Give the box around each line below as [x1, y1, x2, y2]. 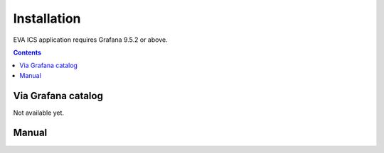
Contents [13, 48, 42, 57]
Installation [13, 11, 81, 26]
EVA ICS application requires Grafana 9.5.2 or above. [13, 35, 168, 44]
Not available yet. [13, 108, 64, 117]
